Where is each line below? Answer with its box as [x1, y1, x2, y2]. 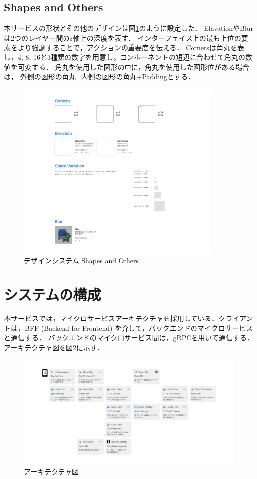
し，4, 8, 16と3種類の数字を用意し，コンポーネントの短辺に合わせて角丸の [4, 52, 246, 62]
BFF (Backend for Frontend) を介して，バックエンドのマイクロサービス [24, 322, 253, 333]
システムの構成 [4, 284, 101, 305]
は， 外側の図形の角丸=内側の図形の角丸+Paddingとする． [4, 71, 195, 82]
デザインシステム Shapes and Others [24, 255, 139, 266]
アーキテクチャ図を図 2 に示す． [4, 342, 104, 352]
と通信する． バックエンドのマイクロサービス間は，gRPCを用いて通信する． [4, 332, 254, 343]
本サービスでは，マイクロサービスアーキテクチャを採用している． [4, 313, 219, 323]
